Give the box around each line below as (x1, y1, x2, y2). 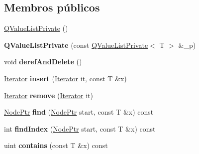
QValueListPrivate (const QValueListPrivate (4, 39, 148, 50)
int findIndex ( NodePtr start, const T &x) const (4, 123, 156, 134)
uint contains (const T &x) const (4, 140, 108, 151)
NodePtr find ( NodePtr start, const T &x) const (4, 107, 154, 117)
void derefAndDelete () (4, 56, 82, 67)
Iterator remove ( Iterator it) (4, 90, 93, 100)
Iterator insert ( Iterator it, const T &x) (4, 73, 127, 83)
